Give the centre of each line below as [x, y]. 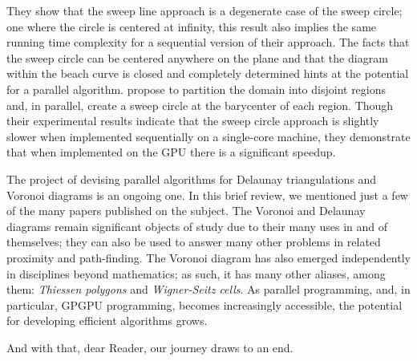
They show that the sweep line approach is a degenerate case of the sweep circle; [204, 10]
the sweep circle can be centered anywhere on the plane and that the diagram [197, 57]
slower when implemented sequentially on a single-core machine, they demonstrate [208, 136]
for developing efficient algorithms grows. [107, 320]
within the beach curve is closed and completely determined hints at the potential [208, 73]
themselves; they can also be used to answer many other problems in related [194, 242]
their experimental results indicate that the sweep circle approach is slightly [193, 121]
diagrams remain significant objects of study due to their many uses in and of [197, 226]
